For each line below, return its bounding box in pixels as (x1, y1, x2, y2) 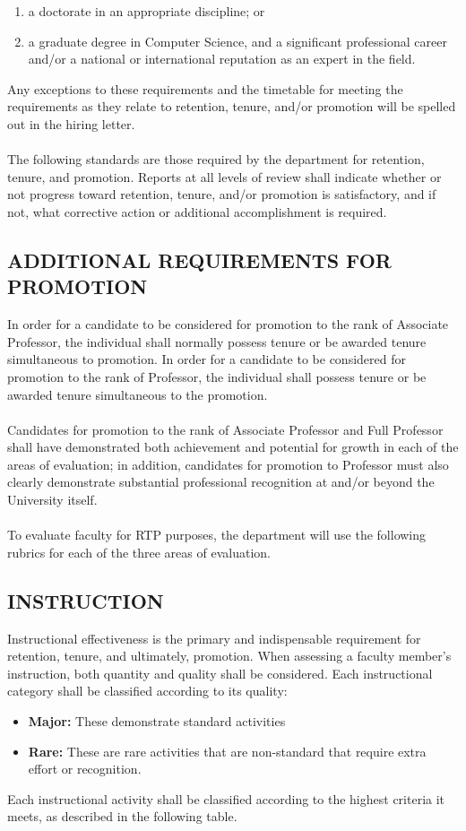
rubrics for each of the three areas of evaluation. (7, 542, 271, 561)
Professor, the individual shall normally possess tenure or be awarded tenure (7, 332, 427, 351)
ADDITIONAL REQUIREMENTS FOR (7, 246, 392, 273)
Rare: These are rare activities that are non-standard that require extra (28, 741, 427, 760)
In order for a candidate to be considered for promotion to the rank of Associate (7, 315, 449, 333)
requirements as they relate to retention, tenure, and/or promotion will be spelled (7, 97, 456, 116)
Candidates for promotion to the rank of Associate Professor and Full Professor (7, 420, 444, 438)
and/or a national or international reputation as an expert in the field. (28, 49, 416, 68)
